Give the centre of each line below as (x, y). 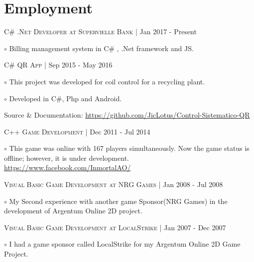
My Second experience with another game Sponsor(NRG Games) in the (118, 201)
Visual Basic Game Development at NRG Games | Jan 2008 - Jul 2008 (114, 184)
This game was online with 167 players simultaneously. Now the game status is (129, 148)
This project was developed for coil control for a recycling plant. (107, 81)
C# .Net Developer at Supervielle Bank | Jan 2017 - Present (100, 32)
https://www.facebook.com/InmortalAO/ (67, 167)
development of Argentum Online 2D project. (73, 211)
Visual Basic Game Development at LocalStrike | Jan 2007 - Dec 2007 (115, 227)
